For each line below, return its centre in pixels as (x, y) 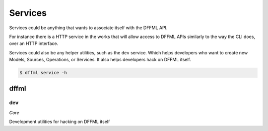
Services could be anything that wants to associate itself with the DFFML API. (88, 28)
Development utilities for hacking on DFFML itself (60, 122)
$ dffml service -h (43, 73)
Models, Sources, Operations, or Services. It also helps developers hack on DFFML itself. (100, 60)
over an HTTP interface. (34, 44)
